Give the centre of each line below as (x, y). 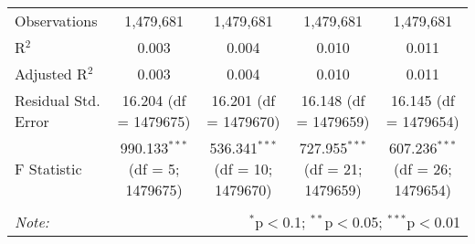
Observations (56, 21)
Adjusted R (51, 74)
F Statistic (48, 169)
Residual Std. (58, 100)
